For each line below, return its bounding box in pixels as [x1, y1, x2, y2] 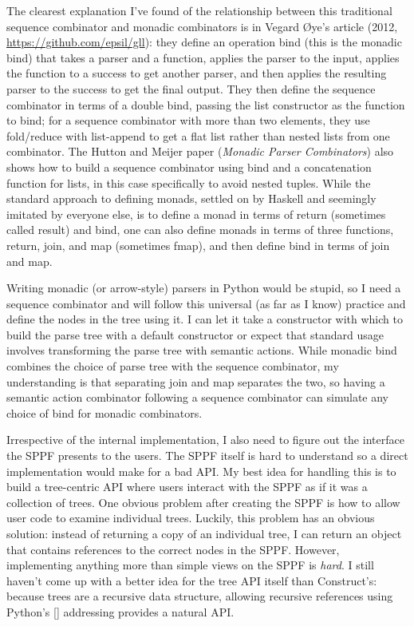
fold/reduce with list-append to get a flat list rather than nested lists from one [6, 127, 390, 144]
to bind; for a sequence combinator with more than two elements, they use [6, 112, 370, 129]
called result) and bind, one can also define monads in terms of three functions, [6, 221, 394, 238]
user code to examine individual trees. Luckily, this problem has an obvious [6, 509, 375, 526]
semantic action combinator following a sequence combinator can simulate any [6, 389, 388, 406]
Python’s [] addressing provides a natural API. [6, 603, 235, 620]
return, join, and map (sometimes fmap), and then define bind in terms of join [6, 236, 390, 253]
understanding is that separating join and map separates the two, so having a [6, 373, 385, 390]
